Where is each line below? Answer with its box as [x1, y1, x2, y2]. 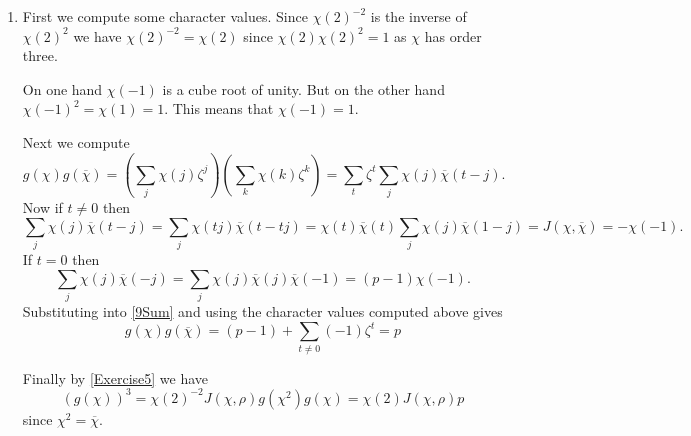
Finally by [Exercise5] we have [22, 367, 209, 388]
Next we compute [22, 131, 130, 152]
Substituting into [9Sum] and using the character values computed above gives [22, 301, 503, 322]
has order [424, 25, 482, 46]
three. [22, 45, 58, 66]
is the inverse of [370, 6, 467, 26]
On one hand [22, 78, 103, 99]
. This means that [164, 98, 274, 119]
